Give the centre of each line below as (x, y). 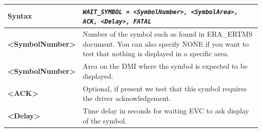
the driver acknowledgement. (127, 98)
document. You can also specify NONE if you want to (166, 43)
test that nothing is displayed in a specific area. (156, 53)
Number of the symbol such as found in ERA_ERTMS (168, 34)
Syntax (20, 16)
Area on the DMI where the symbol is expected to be (165, 66)
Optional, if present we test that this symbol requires (165, 88)
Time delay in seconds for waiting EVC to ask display (166, 110)
